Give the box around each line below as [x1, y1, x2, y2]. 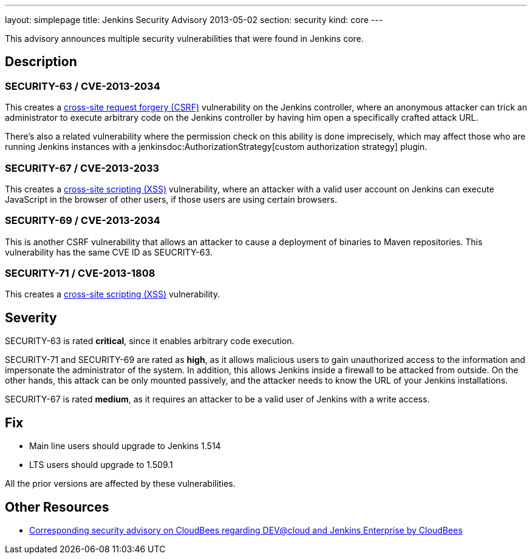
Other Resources [5, 499, 109, 515]
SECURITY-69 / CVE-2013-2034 [5, 214, 160, 227]
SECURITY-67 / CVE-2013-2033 [5, 161, 160, 174]
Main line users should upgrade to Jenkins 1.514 [29, 441, 221, 452]
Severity [5, 310, 57, 325]
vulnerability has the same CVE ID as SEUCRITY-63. [5, 246, 213, 257]
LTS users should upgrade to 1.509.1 [29, 459, 173, 470]
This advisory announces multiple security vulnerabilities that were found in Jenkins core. [5, 33, 364, 44]
